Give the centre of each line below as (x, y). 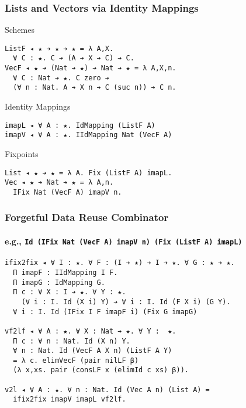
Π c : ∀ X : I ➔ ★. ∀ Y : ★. (70, 292)
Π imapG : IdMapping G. (59, 282)
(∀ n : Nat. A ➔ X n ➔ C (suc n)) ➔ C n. (95, 88)
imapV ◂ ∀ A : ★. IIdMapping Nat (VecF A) (89, 135)
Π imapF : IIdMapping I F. (65, 272)
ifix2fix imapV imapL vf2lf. (70, 399)
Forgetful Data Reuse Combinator (87, 217)
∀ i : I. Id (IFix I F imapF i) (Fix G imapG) (105, 312)
